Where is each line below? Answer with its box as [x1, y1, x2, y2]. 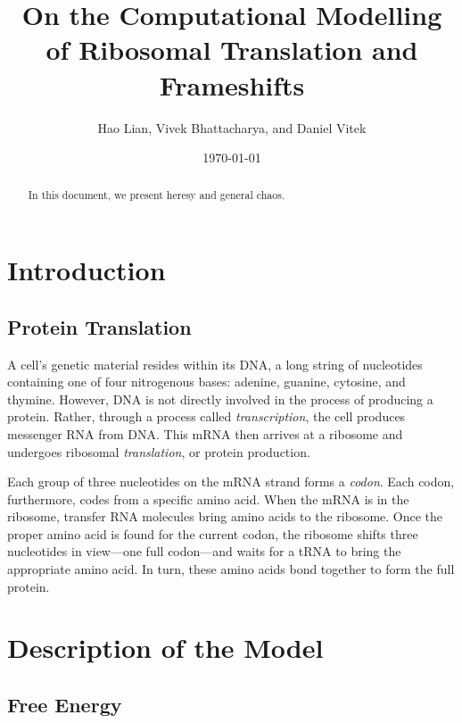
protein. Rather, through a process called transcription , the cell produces [7, 407, 406, 426]
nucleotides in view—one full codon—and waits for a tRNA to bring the [7, 542, 401, 561]
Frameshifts [159, 66, 305, 103]
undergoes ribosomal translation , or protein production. [7, 442, 310, 461]
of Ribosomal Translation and [45, 31, 418, 68]
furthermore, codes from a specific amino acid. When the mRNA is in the [7, 489, 409, 508]
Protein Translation [7, 312, 192, 340]
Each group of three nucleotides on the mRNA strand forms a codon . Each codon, [7, 472, 455, 491]
